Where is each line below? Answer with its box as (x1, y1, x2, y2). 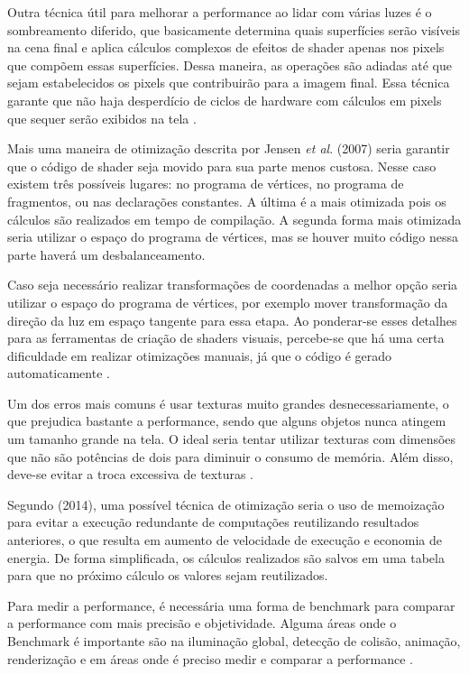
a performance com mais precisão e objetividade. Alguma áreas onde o (7, 614, 397, 632)
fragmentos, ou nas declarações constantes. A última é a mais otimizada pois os (7, 191, 446, 210)
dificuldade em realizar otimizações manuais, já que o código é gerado (7, 346, 392, 365)
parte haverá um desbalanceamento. (7, 245, 206, 263)
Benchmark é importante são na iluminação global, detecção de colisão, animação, (7, 632, 461, 650)
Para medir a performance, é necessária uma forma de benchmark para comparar (7, 596, 455, 614)
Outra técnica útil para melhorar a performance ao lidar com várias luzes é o (7, 3, 432, 21)
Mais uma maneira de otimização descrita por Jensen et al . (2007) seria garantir (7, 139, 450, 158)
